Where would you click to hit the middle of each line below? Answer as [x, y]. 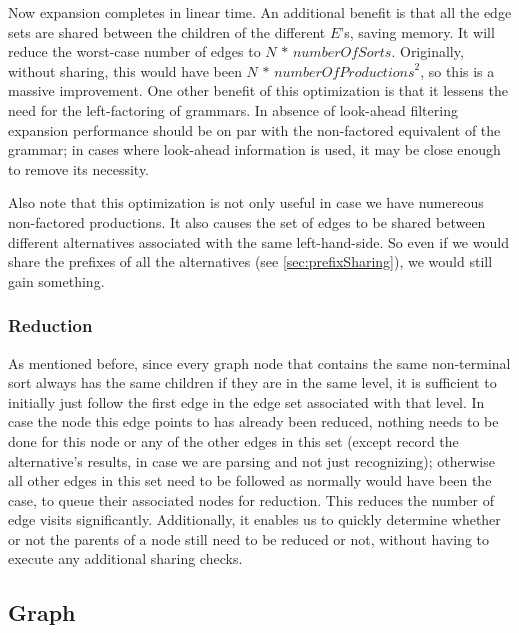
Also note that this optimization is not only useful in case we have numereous [246, 202]
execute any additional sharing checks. [125, 558]
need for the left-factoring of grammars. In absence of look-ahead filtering [233, 109]
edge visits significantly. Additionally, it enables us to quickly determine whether [254, 519]
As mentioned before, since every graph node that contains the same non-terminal [259, 362]
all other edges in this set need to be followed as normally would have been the [250, 480]
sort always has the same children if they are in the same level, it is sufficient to [252, 382]
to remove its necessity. [79, 168]
